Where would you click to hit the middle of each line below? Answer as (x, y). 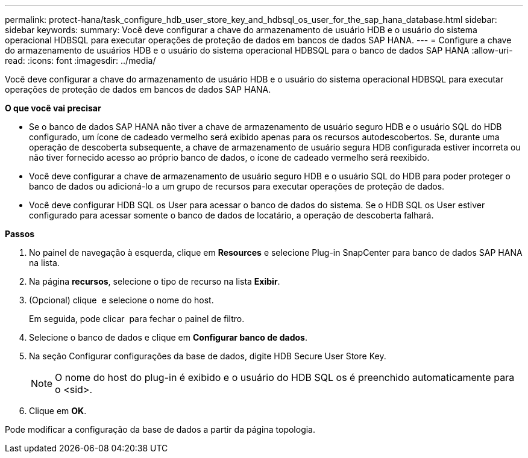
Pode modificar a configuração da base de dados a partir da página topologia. (160, 429)
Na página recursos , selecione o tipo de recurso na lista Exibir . (155, 281)
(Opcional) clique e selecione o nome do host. (121, 300)
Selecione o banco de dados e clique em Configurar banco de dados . (168, 337)
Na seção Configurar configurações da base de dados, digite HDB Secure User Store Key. (208, 356)
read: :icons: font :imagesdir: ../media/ (80, 60)
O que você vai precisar (53, 108)
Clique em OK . (58, 411)
